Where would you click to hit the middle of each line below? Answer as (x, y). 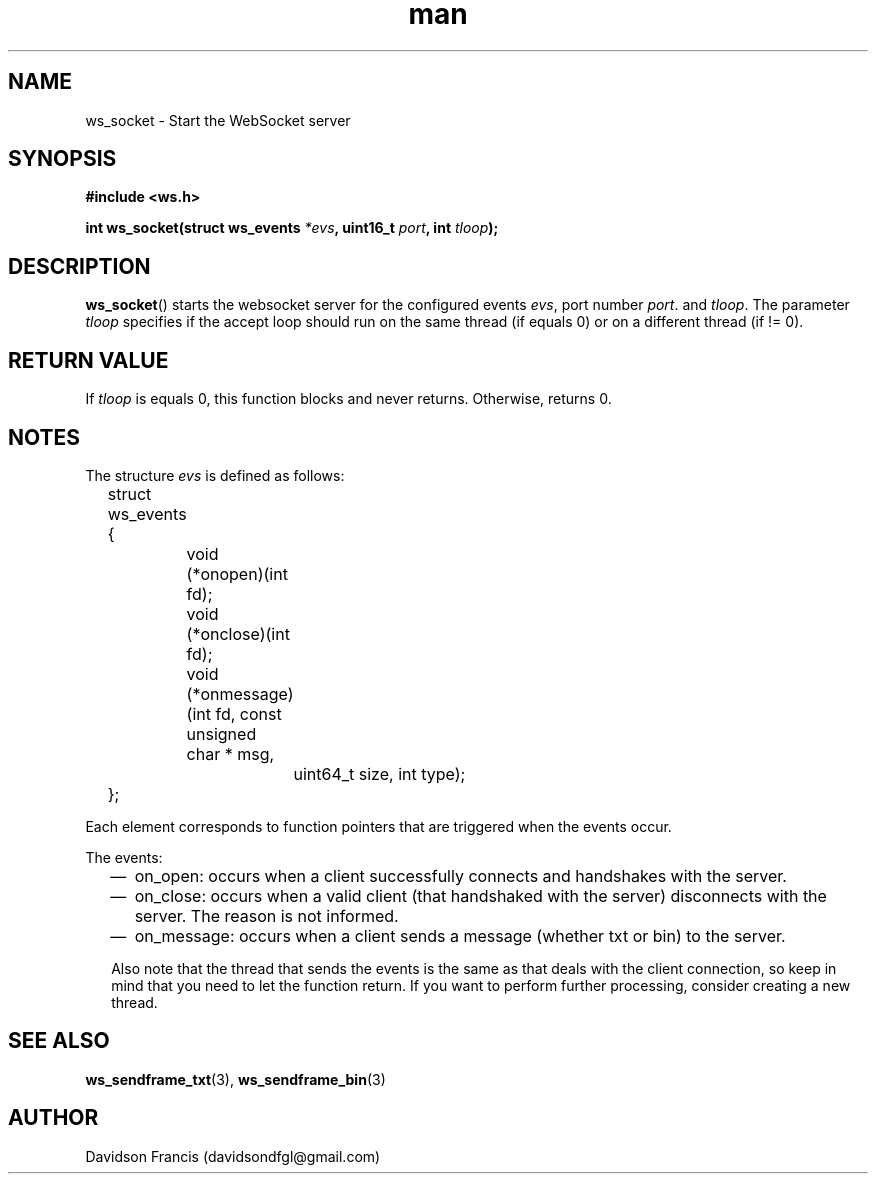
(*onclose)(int (238, 633)
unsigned (221, 733)
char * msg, (230, 753)
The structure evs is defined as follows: (215, 475)
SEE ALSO (59, 1041)
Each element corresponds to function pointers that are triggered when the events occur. (378, 826)
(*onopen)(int (237, 573)
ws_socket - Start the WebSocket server (218, 120)
